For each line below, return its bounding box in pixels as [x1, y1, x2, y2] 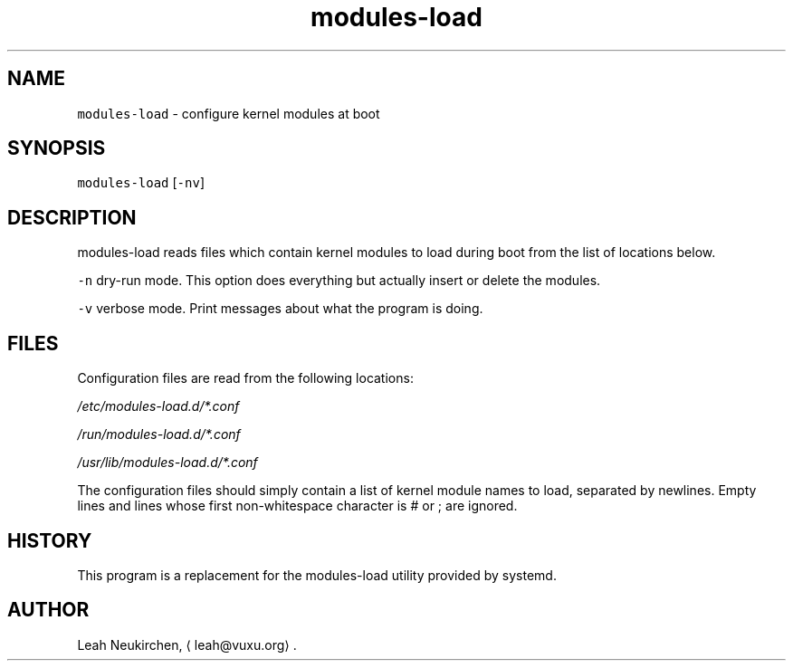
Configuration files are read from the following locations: [77, 370, 414, 386]
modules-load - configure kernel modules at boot [77, 105, 380, 121]
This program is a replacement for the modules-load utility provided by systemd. [77, 567, 557, 583]
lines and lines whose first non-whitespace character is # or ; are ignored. [77, 498, 518, 514]
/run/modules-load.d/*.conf [77, 426, 241, 443]
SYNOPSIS [7, 137, 106, 160]
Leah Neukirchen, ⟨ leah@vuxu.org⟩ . [77, 636, 297, 653]
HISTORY [7, 529, 92, 552]
